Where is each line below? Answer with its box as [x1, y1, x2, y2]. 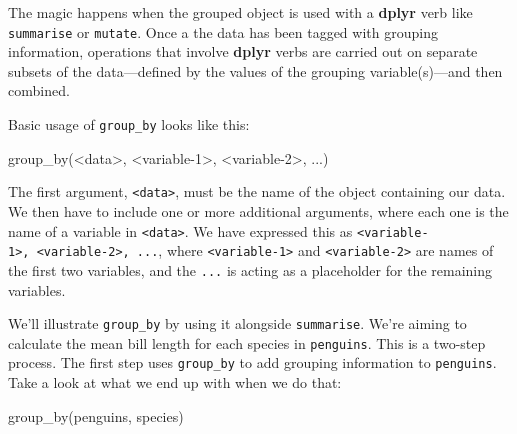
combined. [8, 80, 70, 101]
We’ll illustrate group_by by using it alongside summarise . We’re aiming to [8, 313, 467, 334]
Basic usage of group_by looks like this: [8, 114, 250, 135]
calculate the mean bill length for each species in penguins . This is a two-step [8, 332, 486, 353]
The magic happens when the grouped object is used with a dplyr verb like [8, 2, 473, 22]
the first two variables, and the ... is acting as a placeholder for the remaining [8, 259, 492, 280]
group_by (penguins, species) [8, 405, 184, 426]
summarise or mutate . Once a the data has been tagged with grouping [8, 21, 438, 42]
